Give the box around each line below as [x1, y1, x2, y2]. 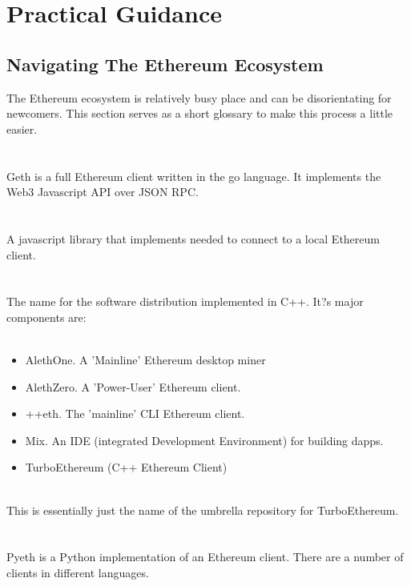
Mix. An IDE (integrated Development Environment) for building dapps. [25, 431, 384, 448]
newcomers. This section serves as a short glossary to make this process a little [6, 105, 393, 122]
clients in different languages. [6, 564, 149, 581]
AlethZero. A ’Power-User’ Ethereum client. [25, 378, 241, 395]
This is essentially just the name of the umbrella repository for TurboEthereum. [6, 501, 399, 518]
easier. [6, 120, 38, 137]
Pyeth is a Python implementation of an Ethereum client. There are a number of [6, 548, 404, 565]
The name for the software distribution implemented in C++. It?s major [6, 293, 364, 310]
